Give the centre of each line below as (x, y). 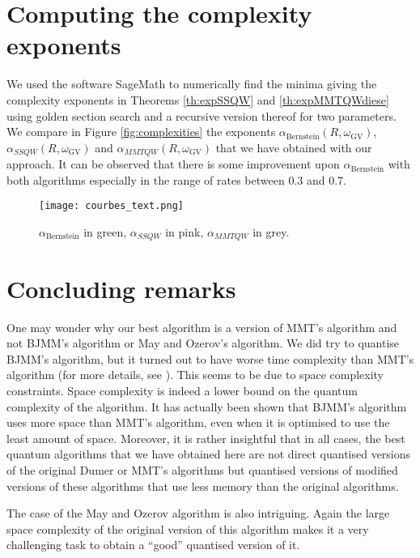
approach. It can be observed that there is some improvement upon (173, 164)
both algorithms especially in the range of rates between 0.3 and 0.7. (176, 179)
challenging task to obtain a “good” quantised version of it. (153, 545)
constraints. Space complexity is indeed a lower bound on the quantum (182, 390)
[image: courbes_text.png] (111, 206)
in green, (105, 231)
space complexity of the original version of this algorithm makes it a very (188, 528)
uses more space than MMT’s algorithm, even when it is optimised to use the (198, 422)
